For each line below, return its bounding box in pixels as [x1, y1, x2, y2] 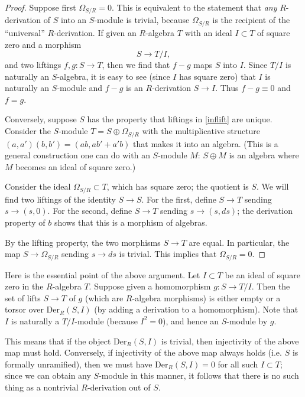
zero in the [5, 280, 44, 292]
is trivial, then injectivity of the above [161, 334, 299, 347]
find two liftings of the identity [5, 193, 116, 205]
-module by [226, 314, 268, 327]
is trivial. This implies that [119, 248, 217, 260]
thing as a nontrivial [5, 380, 79, 393]
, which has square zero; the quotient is [106, 180, 249, 193]
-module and [57, 82, 103, 94]
